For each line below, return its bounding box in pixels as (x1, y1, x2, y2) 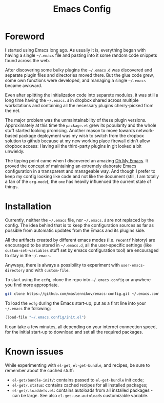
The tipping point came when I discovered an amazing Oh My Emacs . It (5, 157, 148, 163)
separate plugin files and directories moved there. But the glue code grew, (5, 72, 154, 78)
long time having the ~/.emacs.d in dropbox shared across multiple (5, 97, 139, 103)
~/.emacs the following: (5, 305, 51, 311)
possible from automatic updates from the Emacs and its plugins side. (5, 227, 145, 233)
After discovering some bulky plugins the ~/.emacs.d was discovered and (5, 67, 152, 73)
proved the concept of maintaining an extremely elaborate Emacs (5, 163, 137, 169)
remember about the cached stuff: (5, 367, 74, 373)
